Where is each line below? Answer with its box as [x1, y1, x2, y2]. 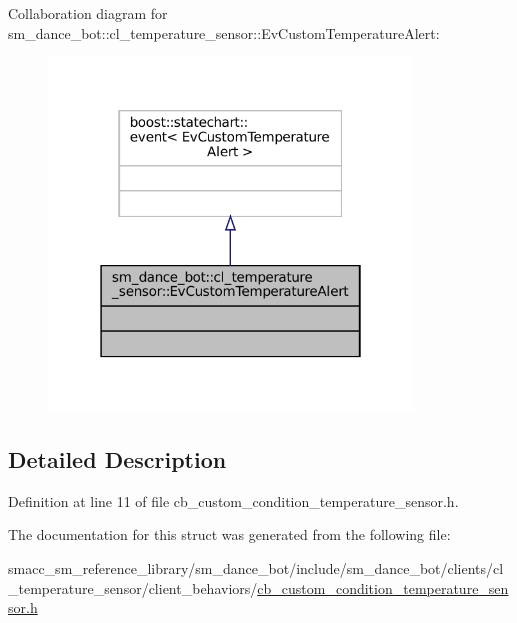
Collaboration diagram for [8, 3, 168, 23]
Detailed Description [8, 443, 227, 474]
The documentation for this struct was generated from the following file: [8, 524, 451, 545]
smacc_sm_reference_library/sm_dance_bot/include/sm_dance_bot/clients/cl [8, 557, 504, 578]
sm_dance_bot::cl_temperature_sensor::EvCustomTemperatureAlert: [8, 22, 440, 43]
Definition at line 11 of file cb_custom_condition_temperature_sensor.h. [8, 490, 459, 511]
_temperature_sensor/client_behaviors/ [8, 577, 258, 598]
